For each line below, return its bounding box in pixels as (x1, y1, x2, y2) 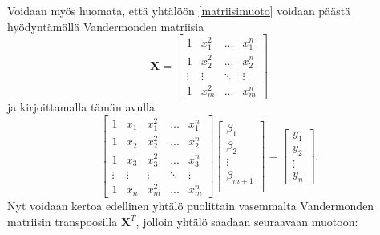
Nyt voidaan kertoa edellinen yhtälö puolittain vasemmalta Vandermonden (7, 197, 374, 214)
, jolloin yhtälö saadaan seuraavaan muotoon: (135, 213, 358, 229)
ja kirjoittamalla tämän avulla (7, 99, 156, 115)
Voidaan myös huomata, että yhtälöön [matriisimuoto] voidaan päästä (7, 2, 351, 18)
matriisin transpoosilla (7, 213, 118, 229)
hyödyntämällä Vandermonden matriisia (7, 18, 204, 34)
